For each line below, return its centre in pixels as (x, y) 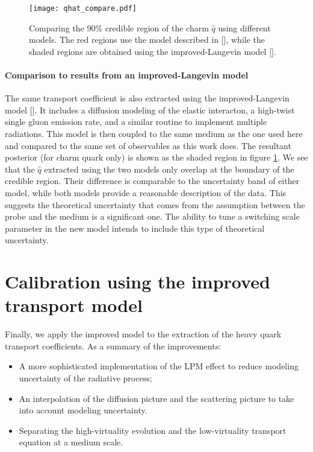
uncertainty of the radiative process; (85, 378)
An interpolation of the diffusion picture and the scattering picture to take (156, 398)
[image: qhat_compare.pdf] (83, 8)
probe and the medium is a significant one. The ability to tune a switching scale (152, 216)
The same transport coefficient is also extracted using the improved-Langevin (147, 98)
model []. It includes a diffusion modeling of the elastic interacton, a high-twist (150, 110)
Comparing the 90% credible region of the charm (119, 27)
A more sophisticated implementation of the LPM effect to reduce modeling (159, 366)
